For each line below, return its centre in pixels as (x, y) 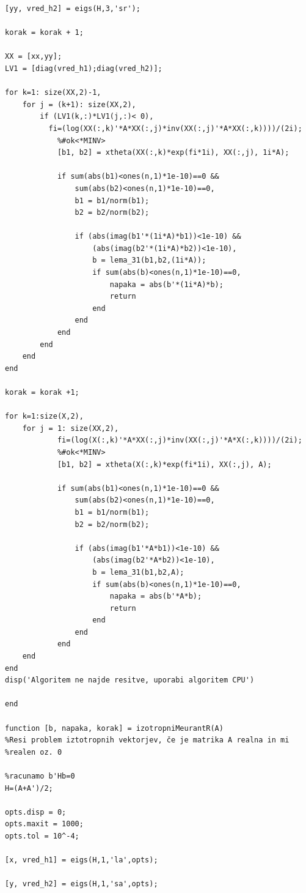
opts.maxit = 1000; (44, 824)
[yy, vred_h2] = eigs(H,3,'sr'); (73, 9)
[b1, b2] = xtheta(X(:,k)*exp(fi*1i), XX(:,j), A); (164, 464)
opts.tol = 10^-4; (42, 836)
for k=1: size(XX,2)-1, (53, 93)
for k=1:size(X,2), (44, 417)
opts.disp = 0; (36, 812)
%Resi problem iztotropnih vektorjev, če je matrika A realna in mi (147, 740)
